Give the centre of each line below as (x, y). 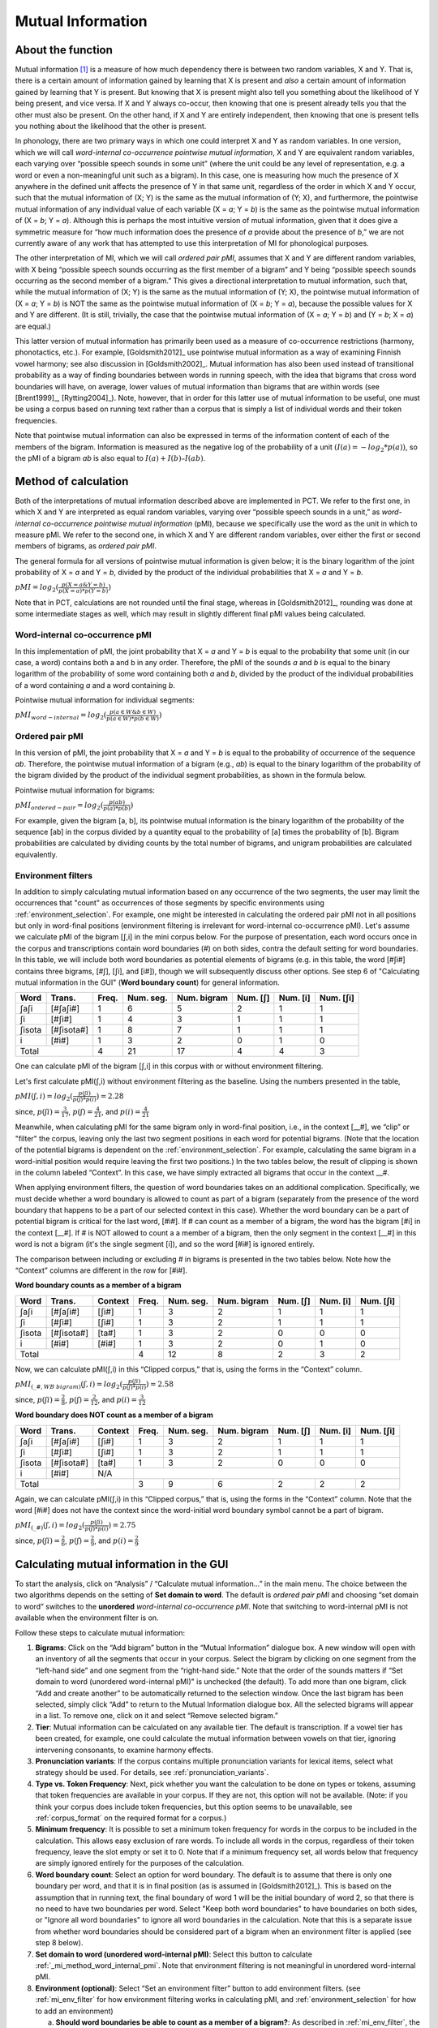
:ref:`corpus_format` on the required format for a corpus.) (131, 1818)
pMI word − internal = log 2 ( (61, 716)
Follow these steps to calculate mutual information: (100, 1633)
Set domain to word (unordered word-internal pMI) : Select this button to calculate (174, 1954)
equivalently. (36, 854)
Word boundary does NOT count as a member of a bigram (114, 1415)
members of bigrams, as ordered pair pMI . (86, 546)
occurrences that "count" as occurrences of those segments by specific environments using (170, 903)
